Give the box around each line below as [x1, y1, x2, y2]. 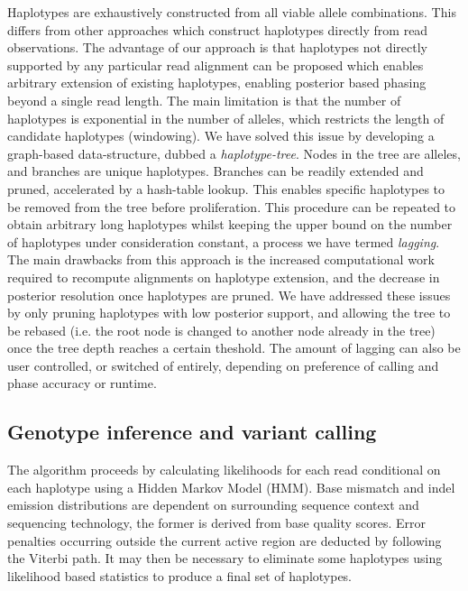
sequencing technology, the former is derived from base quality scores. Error [7, 513, 427, 532]
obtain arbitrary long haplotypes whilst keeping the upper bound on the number [7, 215, 453, 234]
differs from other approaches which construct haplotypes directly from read [7, 20, 428, 39]
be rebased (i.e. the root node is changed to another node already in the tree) [7, 320, 436, 339]
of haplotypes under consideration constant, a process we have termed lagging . [7, 232, 440, 251]
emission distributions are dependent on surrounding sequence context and [7, 495, 419, 514]
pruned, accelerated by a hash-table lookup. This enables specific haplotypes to [7, 179, 445, 198]
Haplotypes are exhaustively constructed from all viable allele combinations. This [7, 3, 456, 21]
